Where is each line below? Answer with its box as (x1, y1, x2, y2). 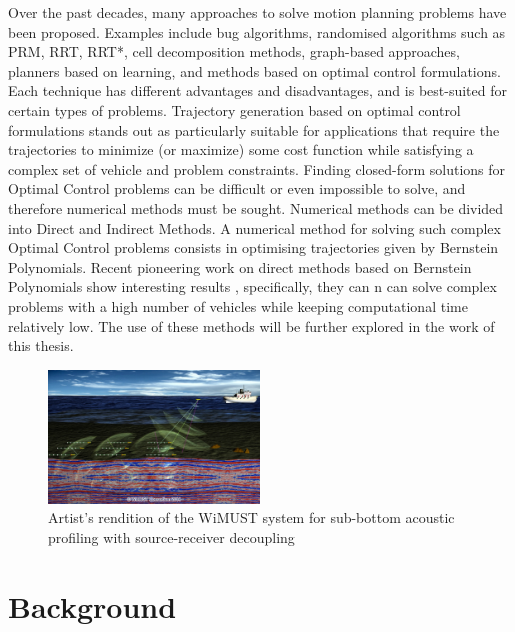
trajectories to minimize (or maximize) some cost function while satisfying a (8, 139, 474, 160)
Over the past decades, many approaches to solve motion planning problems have (8, 2, 507, 22)
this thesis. (8, 335, 74, 356)
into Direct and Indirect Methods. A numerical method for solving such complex (8, 217, 501, 238)
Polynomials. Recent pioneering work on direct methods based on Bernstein (8, 256, 472, 277)
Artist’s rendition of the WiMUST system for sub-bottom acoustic (48, 507, 455, 528)
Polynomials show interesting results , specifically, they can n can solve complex (8, 276, 497, 297)
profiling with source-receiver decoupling (48, 527, 295, 548)
